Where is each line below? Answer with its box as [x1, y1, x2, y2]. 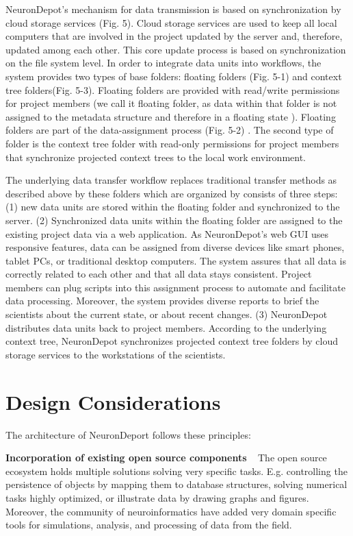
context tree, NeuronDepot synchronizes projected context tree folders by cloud [5, 334, 338, 348]
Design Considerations [5, 387, 221, 415]
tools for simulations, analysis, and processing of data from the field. [5, 517, 292, 532]
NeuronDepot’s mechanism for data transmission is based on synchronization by [5, 2, 341, 16]
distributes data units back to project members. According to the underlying [5, 320, 327, 334]
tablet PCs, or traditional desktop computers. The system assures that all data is [5, 253, 347, 267]
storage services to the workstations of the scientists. [5, 347, 226, 361]
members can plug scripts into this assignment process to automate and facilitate [5, 280, 345, 294]
